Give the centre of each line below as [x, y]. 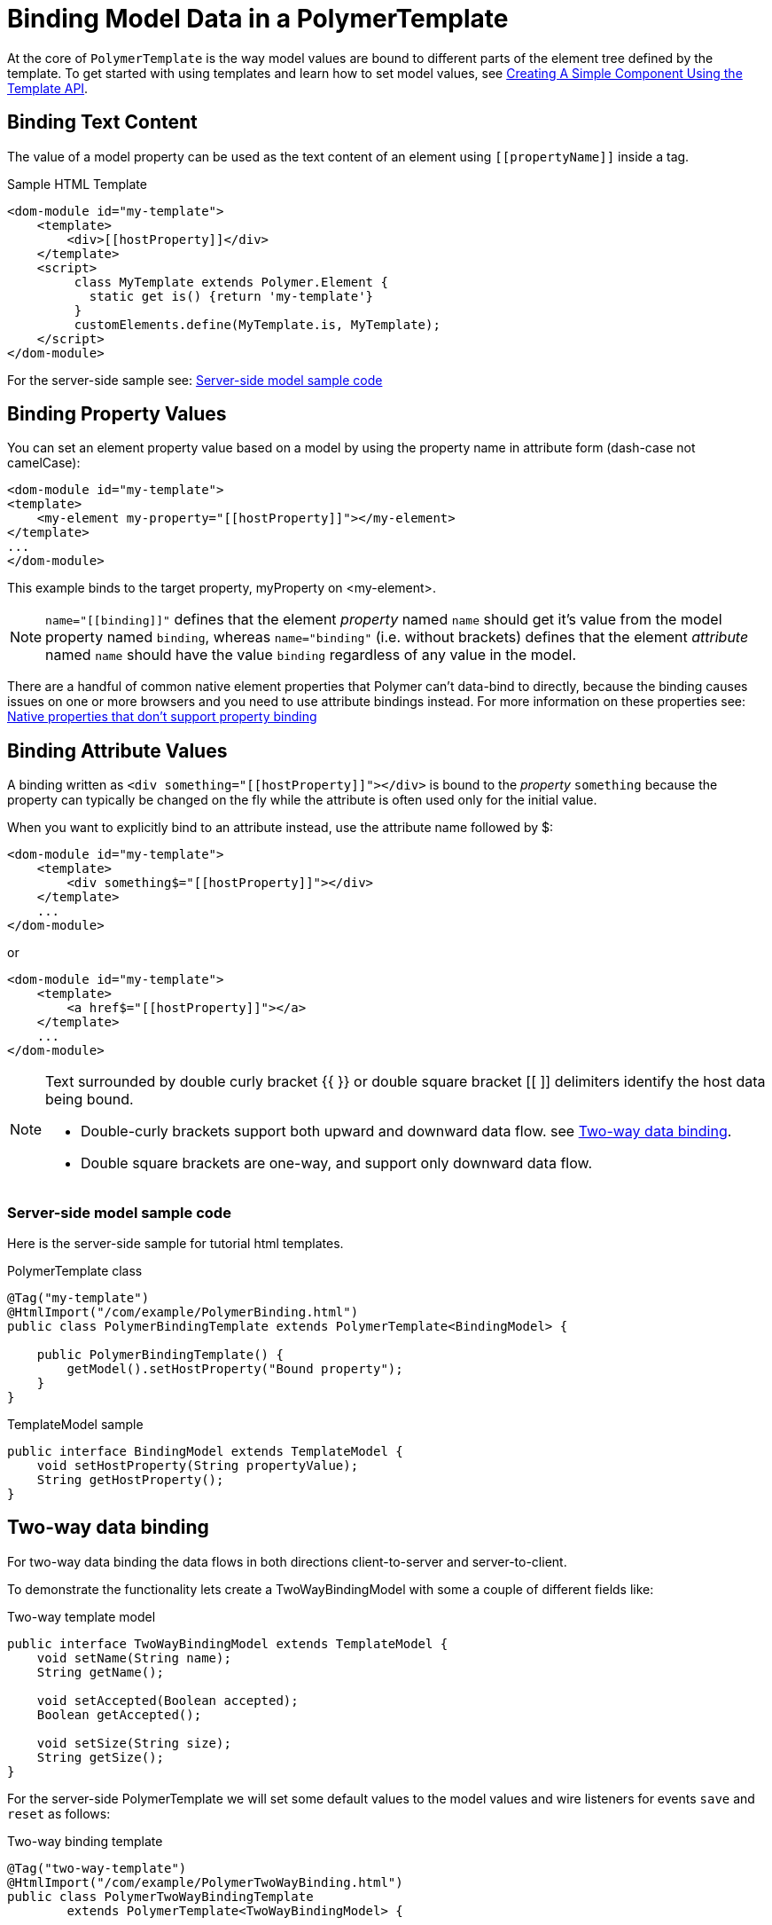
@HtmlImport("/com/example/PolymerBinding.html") [183, 1312]
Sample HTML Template [77, 184]
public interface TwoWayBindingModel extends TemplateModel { [228, 1643]
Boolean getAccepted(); [119, 1714]
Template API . [48, 88]
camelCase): [44, 463]
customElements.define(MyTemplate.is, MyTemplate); [257, 324]
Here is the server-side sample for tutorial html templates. [175, 1244]
